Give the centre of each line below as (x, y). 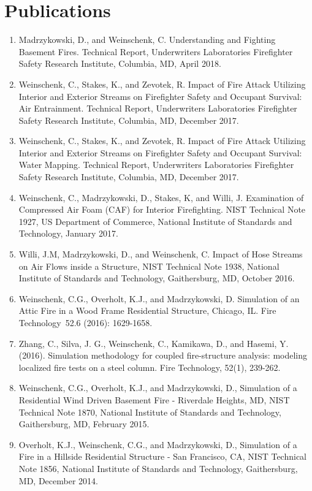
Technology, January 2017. (68, 233)
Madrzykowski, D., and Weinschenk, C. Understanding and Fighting (147, 40)
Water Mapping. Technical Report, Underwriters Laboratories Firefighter (156, 165)
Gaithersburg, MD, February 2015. (84, 424)
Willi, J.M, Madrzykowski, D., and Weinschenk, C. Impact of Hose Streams (161, 254)
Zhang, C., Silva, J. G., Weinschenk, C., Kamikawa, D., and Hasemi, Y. (154, 343)
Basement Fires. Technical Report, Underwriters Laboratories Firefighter (156, 51)
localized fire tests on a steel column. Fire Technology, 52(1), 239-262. (150, 367)
